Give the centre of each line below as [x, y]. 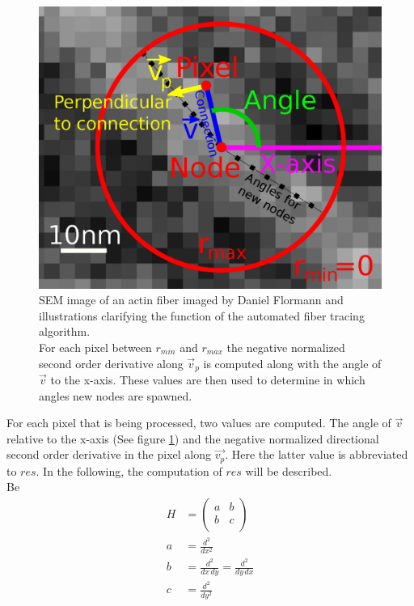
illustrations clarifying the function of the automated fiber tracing [202, 315]
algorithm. [65, 331]
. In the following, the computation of [129, 470]
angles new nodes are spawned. [116, 395]
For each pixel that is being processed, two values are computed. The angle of [199, 423]
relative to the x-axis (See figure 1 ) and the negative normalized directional [193, 438]
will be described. [289, 470]
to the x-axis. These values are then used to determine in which [208, 380]
